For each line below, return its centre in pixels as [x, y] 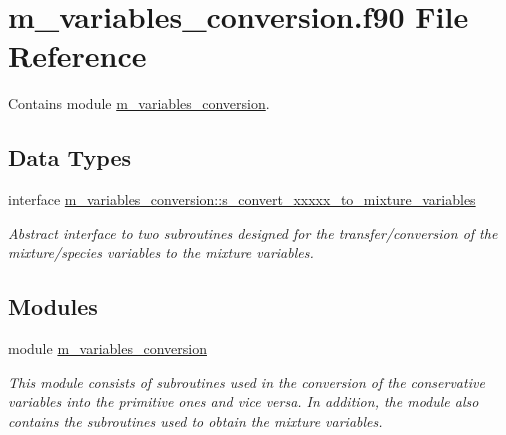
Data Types [69, 157]
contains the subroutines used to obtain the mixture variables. [195, 420]
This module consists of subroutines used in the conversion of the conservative [246, 381]
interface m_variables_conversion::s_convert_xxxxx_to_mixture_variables [242, 199]
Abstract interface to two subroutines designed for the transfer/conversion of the [253, 232]
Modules [53, 306]
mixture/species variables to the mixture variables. [161, 252]
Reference [77, 55]
